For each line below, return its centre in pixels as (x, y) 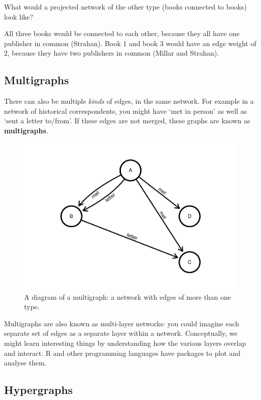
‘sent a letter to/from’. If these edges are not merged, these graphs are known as (127, 121)
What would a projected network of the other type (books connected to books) (125, 7)
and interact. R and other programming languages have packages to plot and (122, 353)
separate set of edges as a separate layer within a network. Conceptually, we (121, 333)
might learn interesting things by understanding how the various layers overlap (125, 343)
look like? (19, 16)
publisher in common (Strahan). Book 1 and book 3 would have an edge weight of (130, 43)
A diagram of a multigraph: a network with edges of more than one (128, 296)
